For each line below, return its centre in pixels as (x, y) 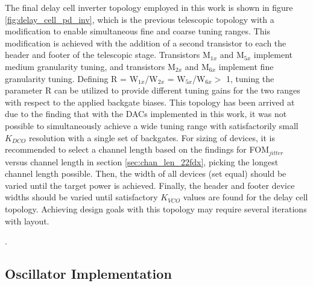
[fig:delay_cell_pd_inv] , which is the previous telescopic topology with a (140, 19)
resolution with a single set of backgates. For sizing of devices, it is (152, 137)
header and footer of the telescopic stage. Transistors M (108, 55)
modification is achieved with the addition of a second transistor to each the (146, 43)
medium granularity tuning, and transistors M (90, 66)
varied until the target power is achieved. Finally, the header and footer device (150, 185)
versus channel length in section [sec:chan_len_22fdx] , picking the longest (142, 161)
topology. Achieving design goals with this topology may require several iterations (156, 208)
